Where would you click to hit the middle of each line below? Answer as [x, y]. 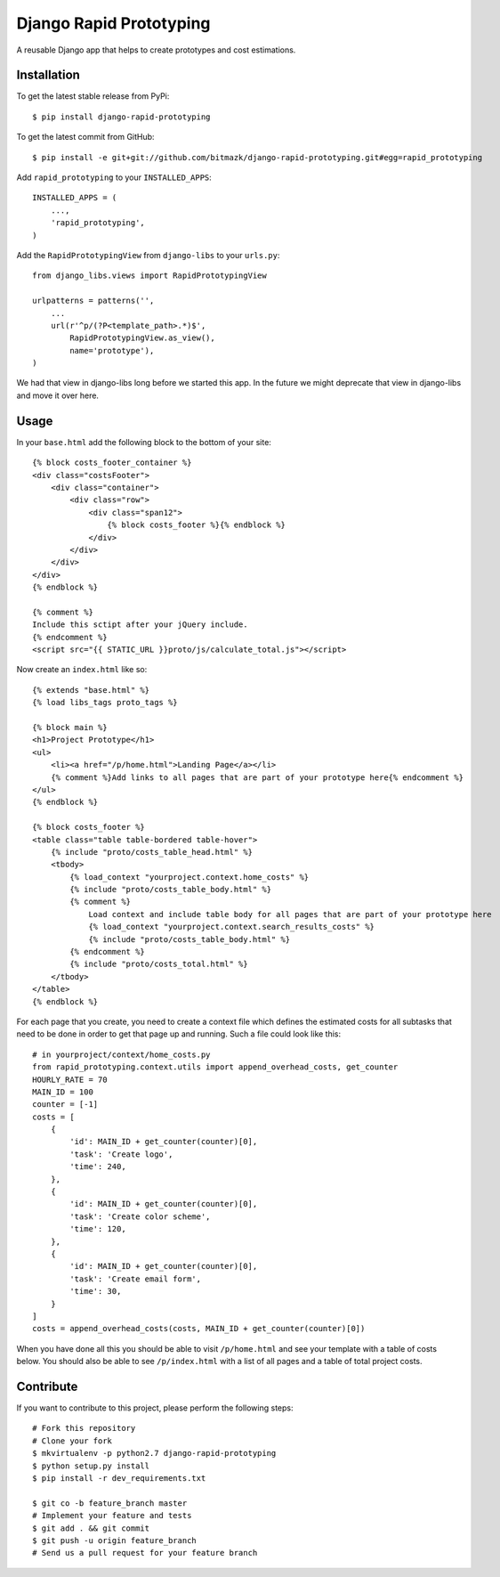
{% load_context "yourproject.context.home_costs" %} [190, 877]
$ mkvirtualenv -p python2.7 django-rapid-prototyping [154, 1453]
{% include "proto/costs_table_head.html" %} [152, 852]
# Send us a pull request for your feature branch [145, 1553]
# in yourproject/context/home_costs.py [121, 1054]
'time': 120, [98, 1229]
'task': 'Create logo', [121, 1154]
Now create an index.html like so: [82, 670]
